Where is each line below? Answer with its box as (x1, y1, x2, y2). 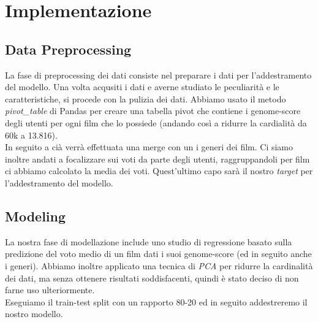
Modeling (5, 206, 66, 225)
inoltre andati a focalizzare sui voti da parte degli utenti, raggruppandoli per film (5, 152, 310, 165)
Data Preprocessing (5, 39, 132, 58)
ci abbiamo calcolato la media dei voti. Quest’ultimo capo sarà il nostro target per (5, 164, 313, 177)
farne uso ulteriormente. (5, 283, 95, 296)
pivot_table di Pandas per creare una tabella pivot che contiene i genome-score (5, 104, 301, 117)
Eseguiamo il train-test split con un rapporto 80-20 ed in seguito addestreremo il (5, 295, 308, 308)
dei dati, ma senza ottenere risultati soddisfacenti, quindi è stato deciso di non (5, 271, 299, 284)
